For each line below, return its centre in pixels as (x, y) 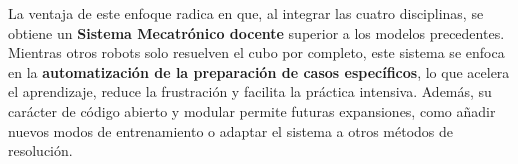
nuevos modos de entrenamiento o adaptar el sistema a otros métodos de (231, 130)
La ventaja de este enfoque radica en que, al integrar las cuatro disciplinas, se (246, 13)
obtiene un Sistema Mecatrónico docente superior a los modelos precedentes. (256, 32)
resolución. (40, 150)
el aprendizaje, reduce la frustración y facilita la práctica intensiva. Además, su (250, 91)
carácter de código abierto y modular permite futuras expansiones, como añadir (252, 110)
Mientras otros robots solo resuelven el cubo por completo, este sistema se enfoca (256, 52)
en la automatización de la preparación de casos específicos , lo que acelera (259, 71)
